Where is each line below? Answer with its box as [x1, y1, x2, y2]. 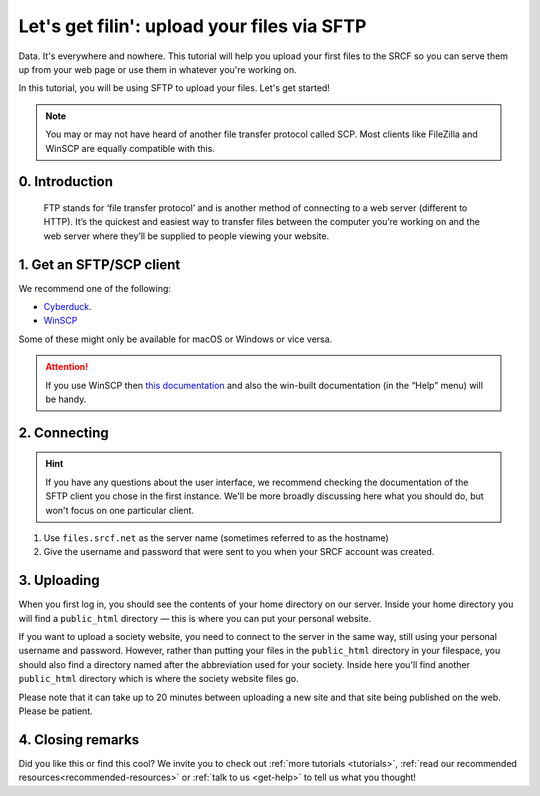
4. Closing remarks [18, 731, 140, 748]
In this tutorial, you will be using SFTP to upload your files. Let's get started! [18, 82, 330, 94]
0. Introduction [18, 173, 114, 190]
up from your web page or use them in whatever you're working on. [18, 63, 297, 75]
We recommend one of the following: [18, 282, 172, 294]
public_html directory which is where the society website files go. [18, 673, 299, 685]
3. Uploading [18, 572, 100, 589]
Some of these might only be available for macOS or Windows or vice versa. [18, 333, 333, 345]
